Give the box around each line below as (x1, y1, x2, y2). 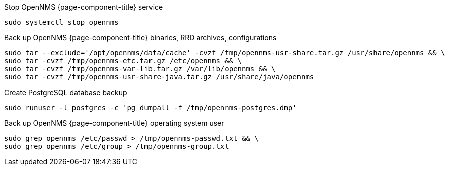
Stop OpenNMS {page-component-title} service (4, 3, 163, 11)
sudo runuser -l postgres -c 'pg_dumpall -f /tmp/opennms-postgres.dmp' (4, 104, 297, 112)
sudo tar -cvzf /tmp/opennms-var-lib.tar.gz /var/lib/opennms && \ (4, 65, 276, 73)
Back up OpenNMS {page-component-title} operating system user (4, 119, 224, 127)
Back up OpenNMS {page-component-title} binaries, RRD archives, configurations (4, 33, 277, 42)
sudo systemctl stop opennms (4, 18, 119, 26)
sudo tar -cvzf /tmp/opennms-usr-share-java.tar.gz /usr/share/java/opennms (4, 73, 314, 81)
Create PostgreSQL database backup (4, 88, 127, 97)
